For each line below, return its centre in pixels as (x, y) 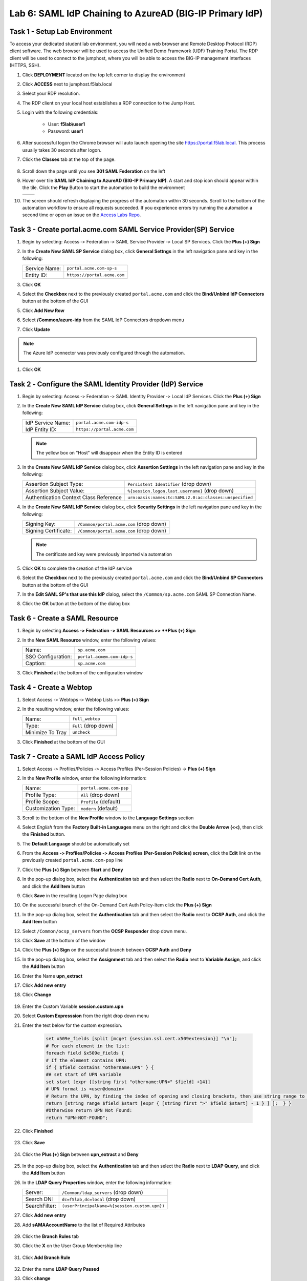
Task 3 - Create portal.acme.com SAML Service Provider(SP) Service (122, 230)
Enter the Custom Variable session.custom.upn (73, 1006)
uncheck (81, 732)
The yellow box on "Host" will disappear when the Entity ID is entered (109, 453)
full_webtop (86, 719)
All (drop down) (100, 795)
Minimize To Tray (46, 732)
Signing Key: (40, 524)
